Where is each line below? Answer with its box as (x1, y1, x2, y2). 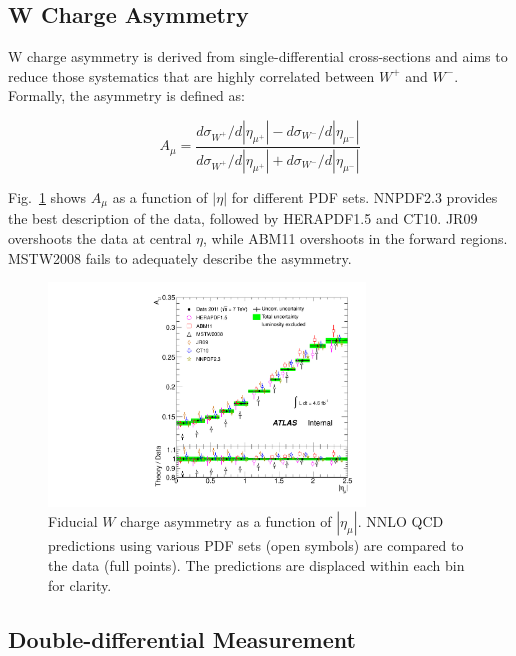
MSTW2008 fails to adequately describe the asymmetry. (8, 247, 352, 268)
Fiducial (48, 511, 98, 532)
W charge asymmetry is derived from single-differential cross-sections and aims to (8, 46, 508, 67)
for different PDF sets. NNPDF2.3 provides (231, 186, 498, 207)
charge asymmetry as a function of (120, 511, 332, 532)
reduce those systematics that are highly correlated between (8, 65, 375, 86)
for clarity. (48, 574, 112, 595)
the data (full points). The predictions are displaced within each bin (48, 555, 465, 576)
